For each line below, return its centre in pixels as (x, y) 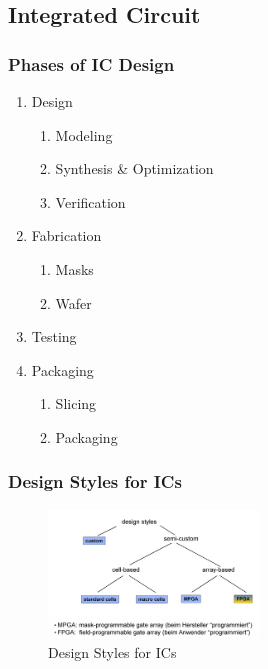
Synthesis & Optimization (134, 168)
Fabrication (66, 235)
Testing (54, 336)
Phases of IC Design (91, 63)
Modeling (84, 134)
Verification (90, 201)
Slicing (76, 403)
